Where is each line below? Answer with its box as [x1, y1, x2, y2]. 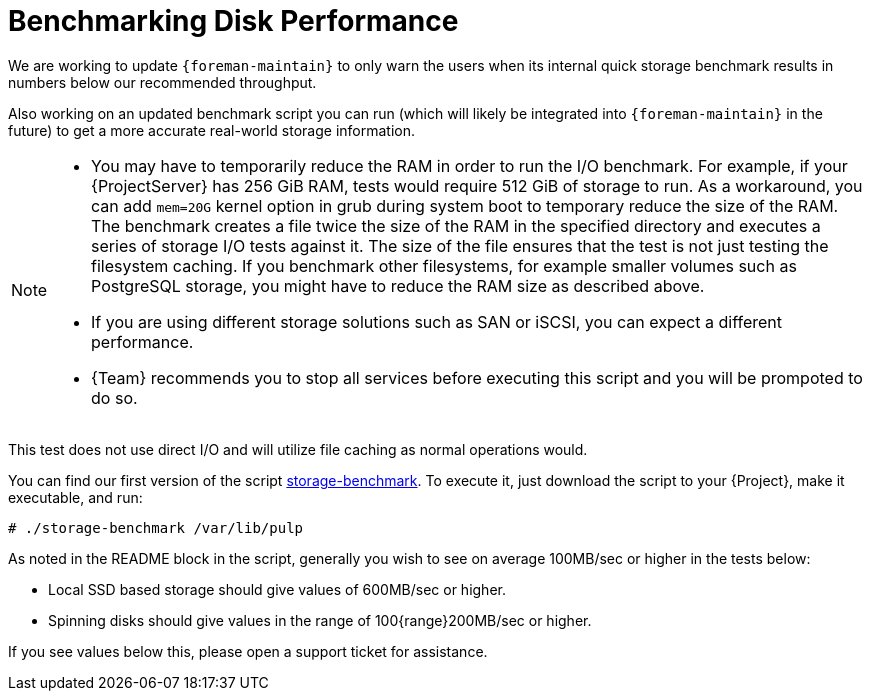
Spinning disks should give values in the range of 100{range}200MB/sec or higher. [48, 611, 592, 629]
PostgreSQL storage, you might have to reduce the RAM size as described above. [91, 275, 705, 296]
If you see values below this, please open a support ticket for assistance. [8, 642, 488, 660]
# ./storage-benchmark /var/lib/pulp [8, 519, 304, 536]
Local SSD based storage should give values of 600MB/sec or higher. [48, 580, 506, 598]
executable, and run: [8, 488, 143, 506]
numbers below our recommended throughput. [8, 73, 317, 91]
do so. [91, 387, 138, 408]
